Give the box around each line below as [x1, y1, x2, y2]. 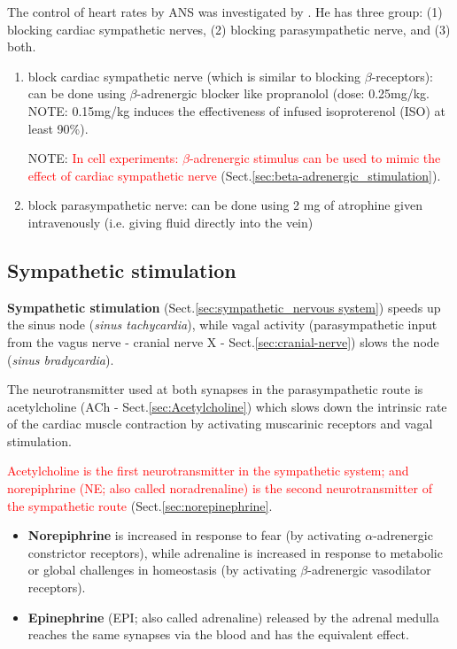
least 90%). [27, 119, 89, 137]
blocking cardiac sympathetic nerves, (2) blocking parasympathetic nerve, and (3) [7, 19, 451, 38]
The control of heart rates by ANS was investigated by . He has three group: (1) [7, 3, 443, 20]
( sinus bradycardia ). [7, 350, 114, 368]
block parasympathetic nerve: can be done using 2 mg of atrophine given [27, 196, 422, 214]
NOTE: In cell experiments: [27, 149, 179, 167]
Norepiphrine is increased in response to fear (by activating [27, 526, 361, 545]
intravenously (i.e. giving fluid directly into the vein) [27, 212, 314, 231]
